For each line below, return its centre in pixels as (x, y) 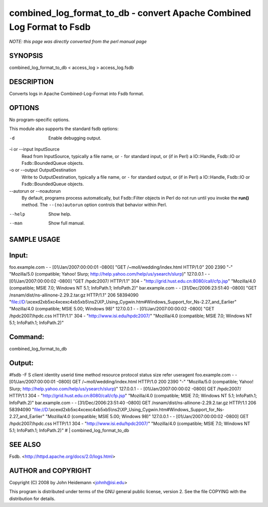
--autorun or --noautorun (35, 191)
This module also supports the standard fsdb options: (64, 129)
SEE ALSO (25, 444)
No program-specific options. (39, 120)
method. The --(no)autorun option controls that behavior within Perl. (94, 205)
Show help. (60, 214)
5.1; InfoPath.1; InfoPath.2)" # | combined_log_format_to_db (69, 431)
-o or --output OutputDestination (43, 170)
